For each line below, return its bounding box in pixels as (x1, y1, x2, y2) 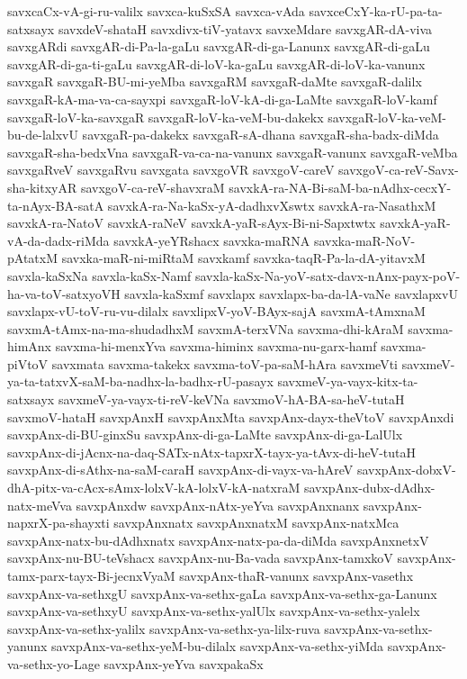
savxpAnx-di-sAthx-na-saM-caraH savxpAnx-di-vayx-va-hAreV (7, 460, 354, 479)
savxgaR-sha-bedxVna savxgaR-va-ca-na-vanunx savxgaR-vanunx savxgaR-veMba (7, 142, 458, 161)
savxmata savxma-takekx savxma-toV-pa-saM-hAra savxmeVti (51, 354, 398, 373)
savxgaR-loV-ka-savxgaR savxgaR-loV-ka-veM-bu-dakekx (7, 107, 324, 126)
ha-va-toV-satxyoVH (7, 284, 121, 303)
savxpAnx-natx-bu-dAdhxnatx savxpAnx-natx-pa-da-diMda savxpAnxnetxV (7, 530, 429, 549)
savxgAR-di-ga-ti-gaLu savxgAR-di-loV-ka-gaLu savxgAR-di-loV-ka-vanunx (7, 54, 426, 73)
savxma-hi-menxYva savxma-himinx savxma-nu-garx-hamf (55, 337, 377, 356)
